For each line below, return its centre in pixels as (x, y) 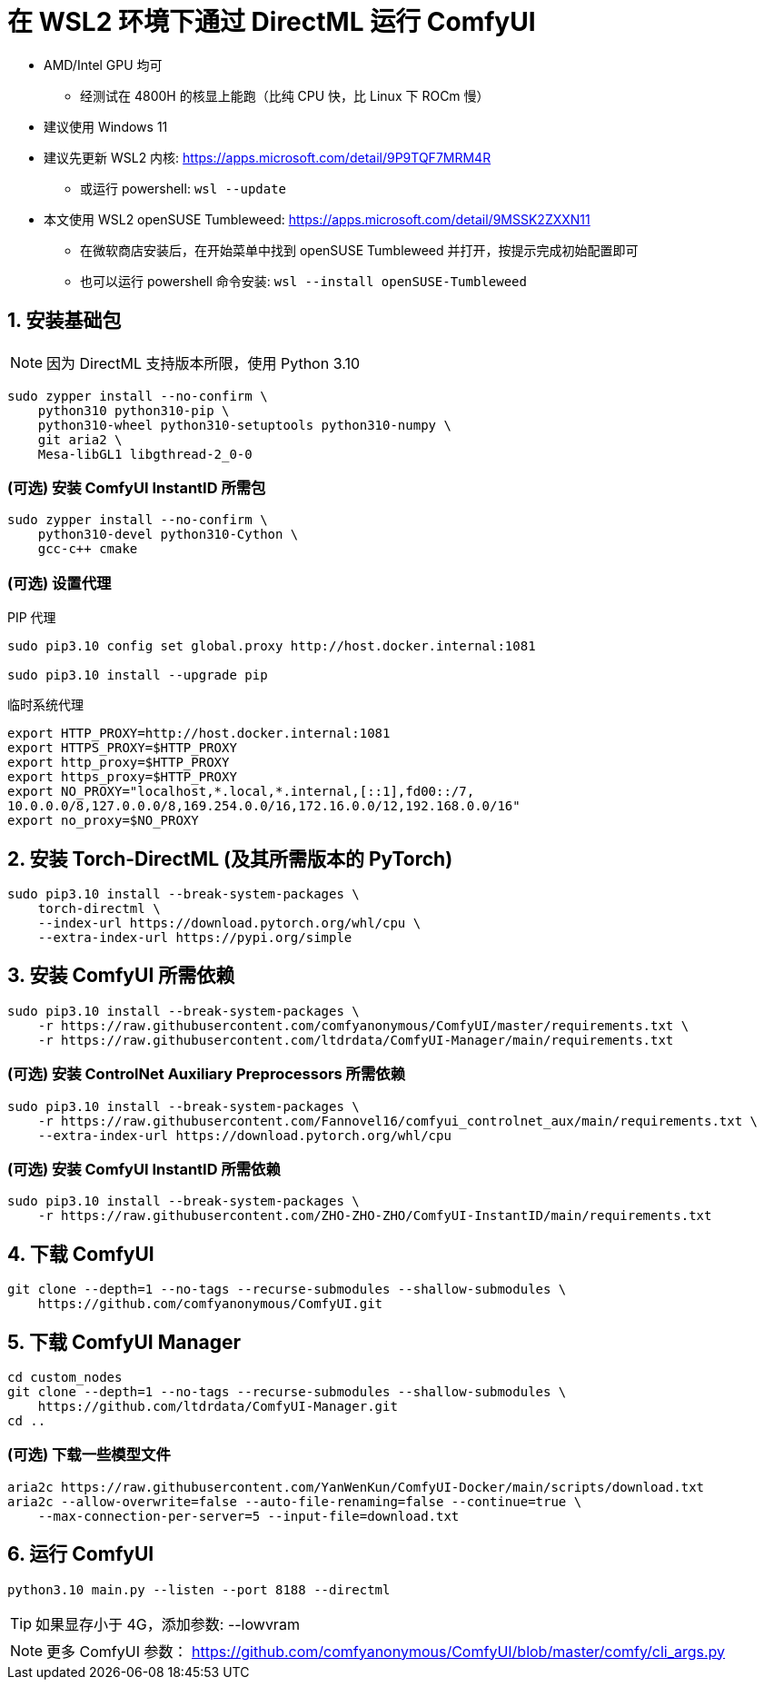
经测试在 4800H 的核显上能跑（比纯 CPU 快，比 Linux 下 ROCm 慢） (285, 95)
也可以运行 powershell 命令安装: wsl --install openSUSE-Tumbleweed (303, 281)
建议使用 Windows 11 (106, 126)
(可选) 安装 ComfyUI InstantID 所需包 (137, 487)
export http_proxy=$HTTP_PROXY (119, 763)
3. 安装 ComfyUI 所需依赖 (121, 976)
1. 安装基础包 (64, 321)
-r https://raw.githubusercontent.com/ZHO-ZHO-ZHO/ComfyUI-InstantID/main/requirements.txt (375, 1216)
